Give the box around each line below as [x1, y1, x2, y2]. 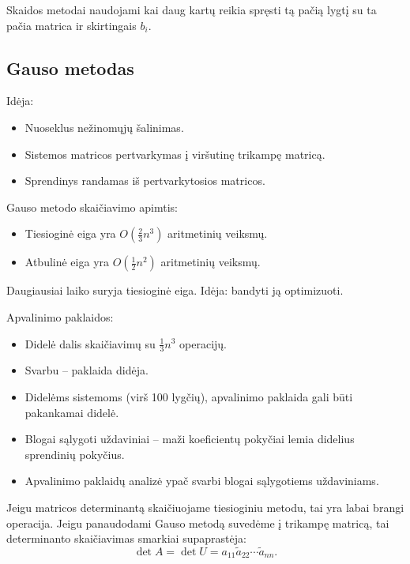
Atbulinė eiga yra [24, 254, 110, 270]
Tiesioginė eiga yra [24, 225, 116, 242]
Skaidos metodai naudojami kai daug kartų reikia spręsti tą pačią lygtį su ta [6, 2, 377, 17]
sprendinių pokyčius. [24, 446, 125, 462]
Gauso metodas [6, 55, 134, 80]
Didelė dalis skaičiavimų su [24, 335, 156, 352]
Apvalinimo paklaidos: [6, 308, 114, 325]
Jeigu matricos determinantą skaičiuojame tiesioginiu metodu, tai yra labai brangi [6, 498, 404, 515]
